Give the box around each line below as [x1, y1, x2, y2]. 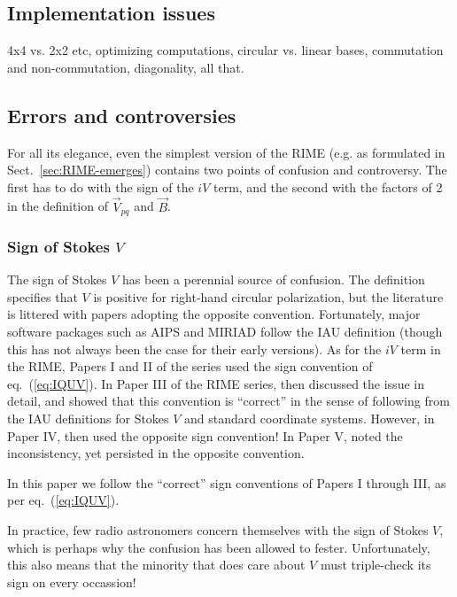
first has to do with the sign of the [7, 177, 194, 196]
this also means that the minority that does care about [7, 555, 306, 574]
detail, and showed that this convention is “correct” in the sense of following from [7, 392, 450, 410]
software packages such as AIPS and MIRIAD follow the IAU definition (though [7, 322, 443, 341]
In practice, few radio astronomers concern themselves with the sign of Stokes [7, 520, 429, 539]
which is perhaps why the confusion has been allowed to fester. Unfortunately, [7, 538, 430, 556]
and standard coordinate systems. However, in [184, 409, 435, 428]
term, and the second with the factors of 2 [213, 177, 443, 196]
